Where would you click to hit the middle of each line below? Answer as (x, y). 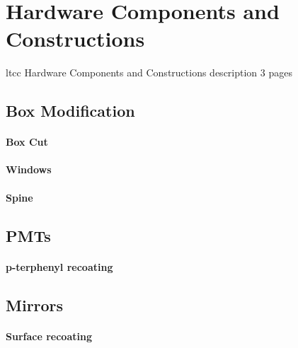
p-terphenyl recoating (59, 266)
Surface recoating (49, 336)
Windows (29, 169)
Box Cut (27, 142)
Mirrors (35, 304)
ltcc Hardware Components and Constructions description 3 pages (149, 72)
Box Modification (70, 111)
